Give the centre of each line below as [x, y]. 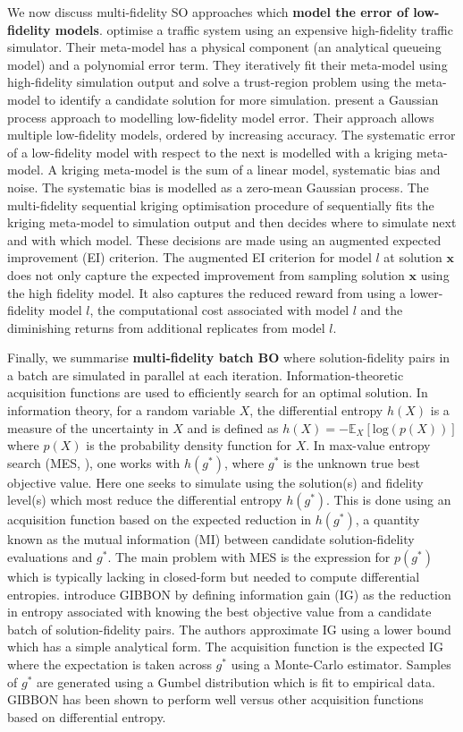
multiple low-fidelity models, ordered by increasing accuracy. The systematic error [231, 135]
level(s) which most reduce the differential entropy [145, 500]
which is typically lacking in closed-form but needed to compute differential [214, 577]
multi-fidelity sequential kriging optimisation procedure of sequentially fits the [221, 204]
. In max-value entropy [368, 445]
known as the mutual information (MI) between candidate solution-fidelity [211, 539]
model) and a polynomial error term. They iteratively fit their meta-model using [227, 64]
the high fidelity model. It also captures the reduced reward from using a [207, 292]
